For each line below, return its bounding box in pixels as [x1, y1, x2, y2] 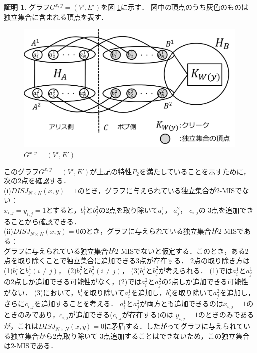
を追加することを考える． [34, 298, 118, 309]
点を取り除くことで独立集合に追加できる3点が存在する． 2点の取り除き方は [4, 255, 250, 266]
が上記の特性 [90, 166, 132, 176]
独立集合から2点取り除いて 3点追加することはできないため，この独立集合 [10, 330, 250, 341]
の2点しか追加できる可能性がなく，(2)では [4, 276, 142, 286]
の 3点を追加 [198, 205, 240, 215]
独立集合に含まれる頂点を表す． [4, 11, 108, 22]
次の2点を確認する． [4, 176, 70, 186]
